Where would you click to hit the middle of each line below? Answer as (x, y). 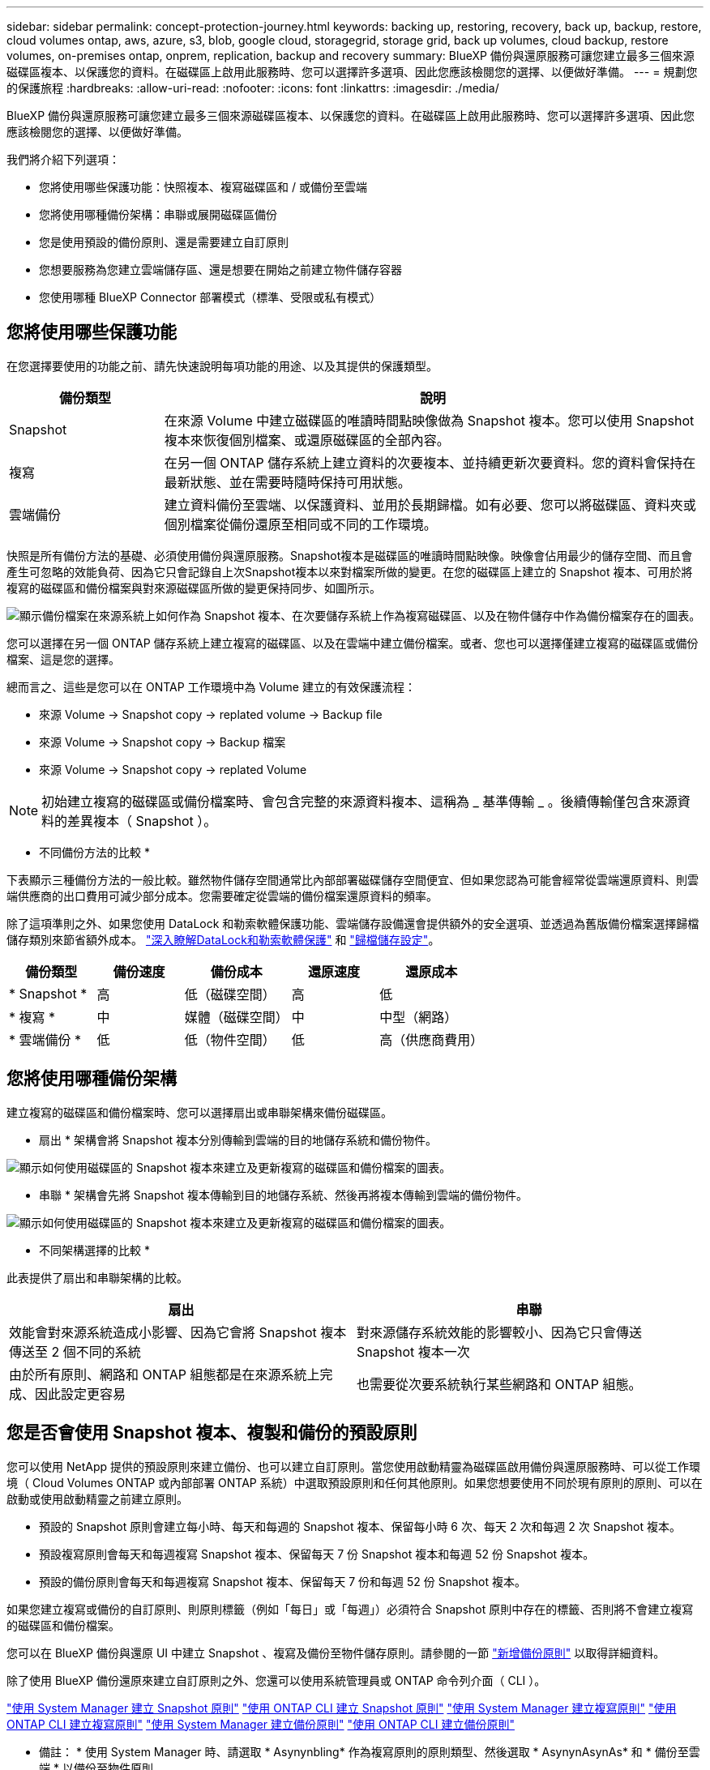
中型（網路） (419, 1017)
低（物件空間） (230, 1039)
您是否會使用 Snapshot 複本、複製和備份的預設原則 (212, 1433)
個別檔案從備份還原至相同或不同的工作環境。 (300, 524)
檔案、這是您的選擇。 (63, 659)
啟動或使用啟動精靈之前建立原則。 (97, 1499)
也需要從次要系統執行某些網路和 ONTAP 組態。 (499, 1384)
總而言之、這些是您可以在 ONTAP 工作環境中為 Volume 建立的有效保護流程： (211, 686)
